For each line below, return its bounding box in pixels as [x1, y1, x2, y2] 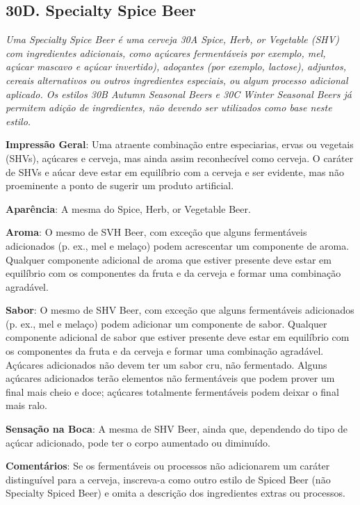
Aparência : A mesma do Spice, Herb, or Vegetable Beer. [6, 201, 251, 216]
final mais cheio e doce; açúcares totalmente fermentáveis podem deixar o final [6, 384, 339, 399]
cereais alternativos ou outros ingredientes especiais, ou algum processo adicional [6, 72, 348, 87]
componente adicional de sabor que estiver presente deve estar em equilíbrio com [6, 330, 350, 344]
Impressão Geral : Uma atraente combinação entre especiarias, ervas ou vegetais [6, 137, 354, 152]
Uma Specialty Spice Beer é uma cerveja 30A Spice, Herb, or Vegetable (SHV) [6, 32, 339, 47]
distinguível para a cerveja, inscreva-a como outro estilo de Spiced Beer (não [6, 472, 331, 486]
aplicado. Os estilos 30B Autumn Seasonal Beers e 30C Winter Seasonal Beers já [6, 86, 352, 101]
